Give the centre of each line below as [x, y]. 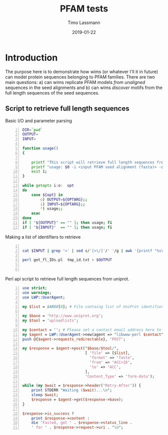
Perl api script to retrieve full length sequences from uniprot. [67, 279]
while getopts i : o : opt [48, 185]
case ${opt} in [47, 195]
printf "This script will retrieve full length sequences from [98, 162]
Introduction [31, 57]
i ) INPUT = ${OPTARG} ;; [63, 204]
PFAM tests [84, 9]
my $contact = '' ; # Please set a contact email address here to [92, 330]
